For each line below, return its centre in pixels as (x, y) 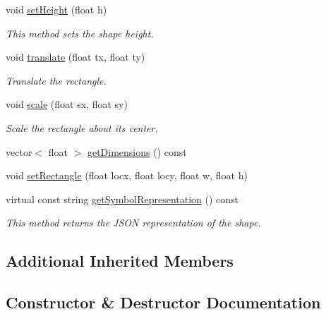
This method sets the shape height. (80, 33)
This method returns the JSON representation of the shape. (133, 223)
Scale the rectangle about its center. (82, 127)
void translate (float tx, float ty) (76, 57)
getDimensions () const (137, 151)
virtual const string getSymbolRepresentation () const (122, 199)
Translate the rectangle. (56, 80)
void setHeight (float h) (56, 9)
